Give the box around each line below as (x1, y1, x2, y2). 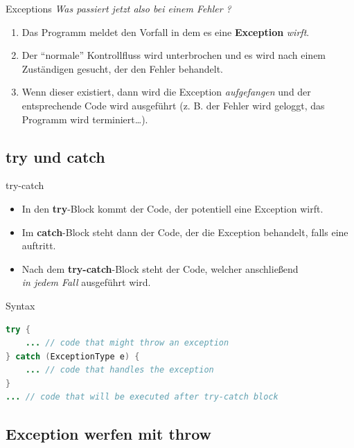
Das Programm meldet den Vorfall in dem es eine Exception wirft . (21, 24, 310, 39)
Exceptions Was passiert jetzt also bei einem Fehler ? (6, 1, 231, 15)
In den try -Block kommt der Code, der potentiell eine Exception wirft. (21, 201, 324, 215)
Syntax (6, 298, 35, 312)
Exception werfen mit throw (6, 423, 212, 445)
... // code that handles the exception (25, 365, 214, 375)
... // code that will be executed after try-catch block (6, 392, 278, 402)
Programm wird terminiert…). (21, 111, 148, 126)
